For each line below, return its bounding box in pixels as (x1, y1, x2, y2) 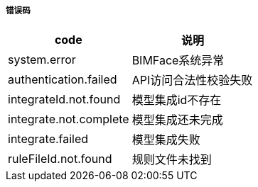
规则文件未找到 (131, 152, 212, 167)
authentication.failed (8, 72, 117, 87)
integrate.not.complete (8, 112, 129, 127)
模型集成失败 (131, 132, 200, 147)
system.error (8, 52, 76, 67)
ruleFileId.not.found (8, 152, 112, 166)
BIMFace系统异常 (131, 53, 225, 68)
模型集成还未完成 (131, 113, 223, 127)
